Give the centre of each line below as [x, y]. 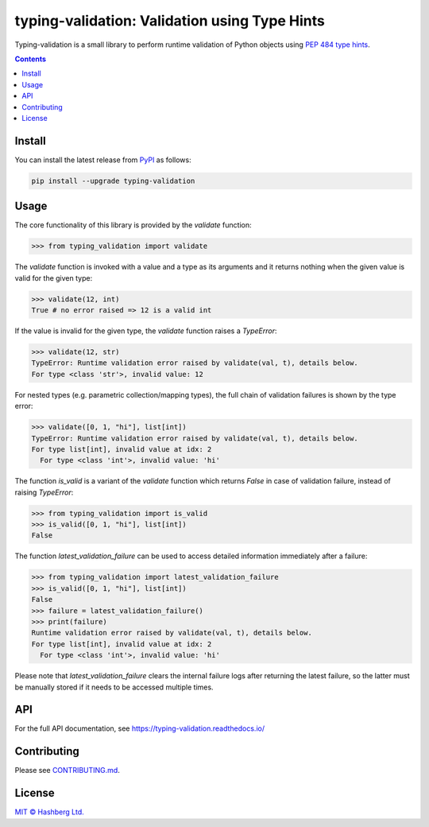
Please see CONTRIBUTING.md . [68, 771]
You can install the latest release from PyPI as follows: [103, 160]
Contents [31, 59]
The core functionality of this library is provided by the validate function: [133, 225]
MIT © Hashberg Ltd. [49, 812]
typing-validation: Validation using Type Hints [170, 21]
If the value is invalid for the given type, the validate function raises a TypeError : [146, 331]
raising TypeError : [44, 492]
